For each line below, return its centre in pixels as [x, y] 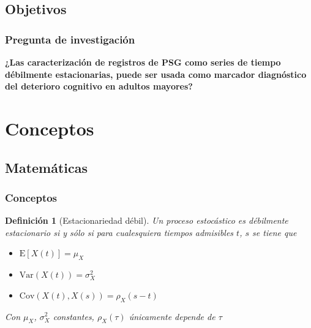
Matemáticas [47, 167]
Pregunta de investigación [70, 39]
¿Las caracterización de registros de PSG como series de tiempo [143, 62]
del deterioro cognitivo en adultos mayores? [99, 86]
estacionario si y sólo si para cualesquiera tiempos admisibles [119, 232]
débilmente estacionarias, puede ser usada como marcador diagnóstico [156, 74]
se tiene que [275, 232]
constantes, [73, 316]
